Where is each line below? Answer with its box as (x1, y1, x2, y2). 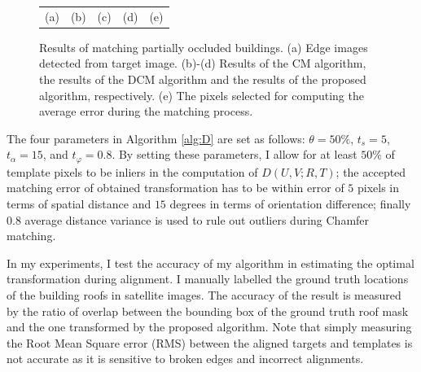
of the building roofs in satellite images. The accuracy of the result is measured (7, 287, 401, 304)
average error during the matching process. (39, 103, 253, 120)
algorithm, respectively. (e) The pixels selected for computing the (39, 86, 364, 103)
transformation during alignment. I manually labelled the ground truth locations (7, 270, 409, 287)
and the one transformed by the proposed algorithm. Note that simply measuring (7, 318, 412, 335)
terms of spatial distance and (7, 195, 151, 212)
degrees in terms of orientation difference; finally (169, 195, 411, 212)
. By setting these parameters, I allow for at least (112, 146, 357, 163)
